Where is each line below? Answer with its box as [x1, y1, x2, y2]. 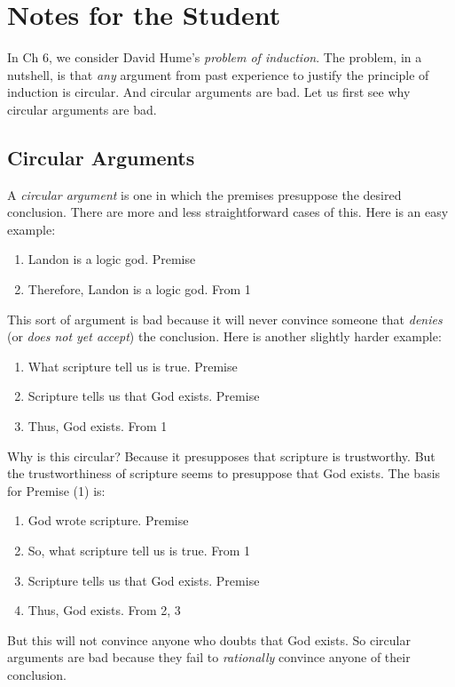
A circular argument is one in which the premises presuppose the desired [7, 185, 402, 204]
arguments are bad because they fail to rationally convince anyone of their [7, 648, 411, 667]
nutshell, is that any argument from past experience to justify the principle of [7, 65, 429, 84]
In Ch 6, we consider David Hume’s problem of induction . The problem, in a [7, 48, 422, 67]
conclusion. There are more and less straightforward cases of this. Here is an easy [7, 203, 449, 221]
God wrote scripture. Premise [27, 511, 189, 530]
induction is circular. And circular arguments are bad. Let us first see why [7, 83, 411, 101]
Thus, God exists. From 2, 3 [27, 601, 181, 619]
